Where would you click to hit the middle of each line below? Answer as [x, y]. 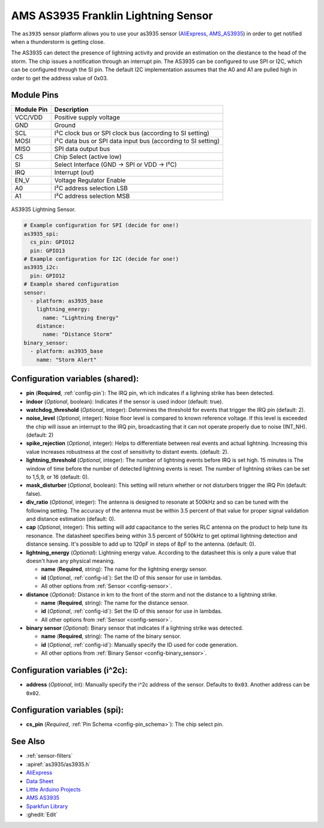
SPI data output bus [82, 149]
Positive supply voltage [87, 118]
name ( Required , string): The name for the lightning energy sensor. [124, 569]
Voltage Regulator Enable [90, 180]
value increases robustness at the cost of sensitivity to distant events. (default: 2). [127, 451]
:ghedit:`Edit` [42, 815]
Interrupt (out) [74, 173]
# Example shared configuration [71, 284]
